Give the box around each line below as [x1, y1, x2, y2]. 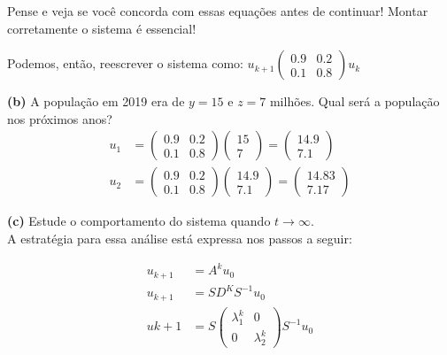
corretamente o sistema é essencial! [7, 19, 197, 37]
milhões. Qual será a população [269, 92, 440, 111]
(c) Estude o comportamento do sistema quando [7, 212, 271, 230]
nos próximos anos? [7, 109, 112, 127]
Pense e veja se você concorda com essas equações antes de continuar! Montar [7, 2, 428, 19]
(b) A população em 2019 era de [7, 92, 185, 111]
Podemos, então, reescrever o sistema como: [7, 54, 243, 73]
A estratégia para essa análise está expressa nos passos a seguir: [7, 229, 352, 248]
